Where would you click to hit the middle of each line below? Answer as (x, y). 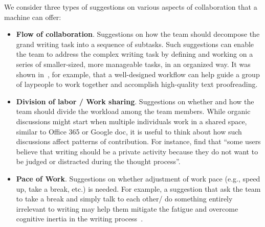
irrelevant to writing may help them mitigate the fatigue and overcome (127, 208)
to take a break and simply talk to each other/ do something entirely (124, 199)
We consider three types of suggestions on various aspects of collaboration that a (131, 7)
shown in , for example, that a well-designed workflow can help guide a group (138, 74)
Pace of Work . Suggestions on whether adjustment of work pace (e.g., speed (138, 178)
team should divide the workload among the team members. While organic (133, 111)
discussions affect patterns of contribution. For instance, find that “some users (138, 141)
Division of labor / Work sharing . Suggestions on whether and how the (135, 101)
